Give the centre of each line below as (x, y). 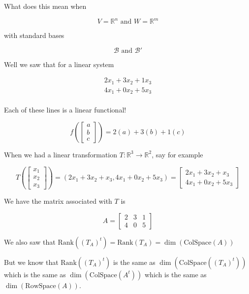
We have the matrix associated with (58, 201)
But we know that (31, 262)
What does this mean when (45, 6)
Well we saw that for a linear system (59, 64)
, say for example (177, 154)
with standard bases (34, 35)
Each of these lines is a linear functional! (65, 110)
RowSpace (41, 286)
